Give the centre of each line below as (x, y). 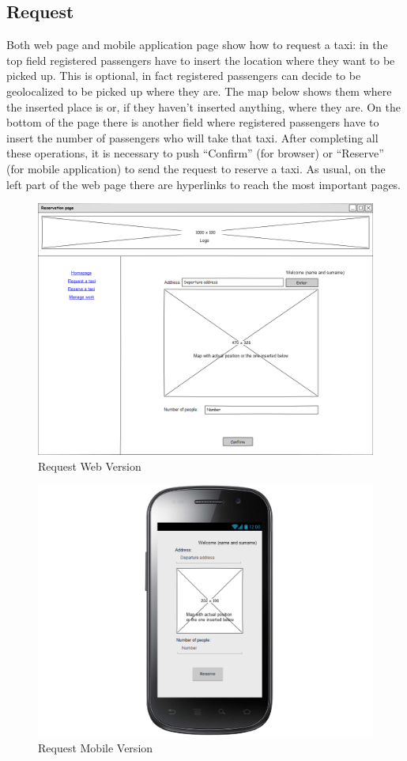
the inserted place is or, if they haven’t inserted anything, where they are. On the (203, 106)
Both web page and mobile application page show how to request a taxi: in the (197, 45)
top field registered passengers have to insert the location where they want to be (201, 60)
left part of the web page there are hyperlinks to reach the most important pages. (203, 184)
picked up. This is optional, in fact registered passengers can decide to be (184, 76)
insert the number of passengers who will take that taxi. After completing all (192, 137)
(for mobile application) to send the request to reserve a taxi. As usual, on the (196, 168)
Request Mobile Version (96, 747)
